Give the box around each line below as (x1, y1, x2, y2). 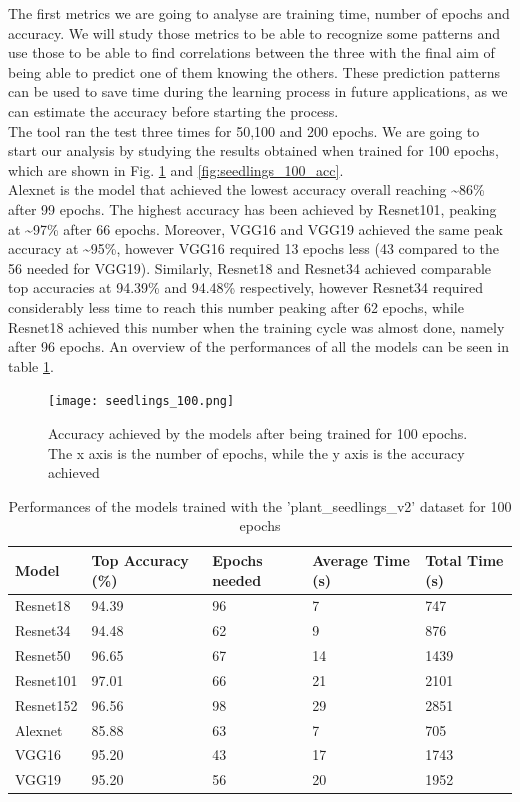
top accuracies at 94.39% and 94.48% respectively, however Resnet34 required (8, 277, 484, 298)
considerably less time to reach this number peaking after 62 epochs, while (8, 296, 464, 317)
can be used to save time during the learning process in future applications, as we (8, 81, 508, 102)
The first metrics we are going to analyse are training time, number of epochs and (8, 3, 510, 23)
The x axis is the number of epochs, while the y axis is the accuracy (48, 442, 465, 463)
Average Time (312, 549, 410, 570)
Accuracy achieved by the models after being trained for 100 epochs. (48, 422, 468, 443)
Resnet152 (15, 694, 78, 715)
